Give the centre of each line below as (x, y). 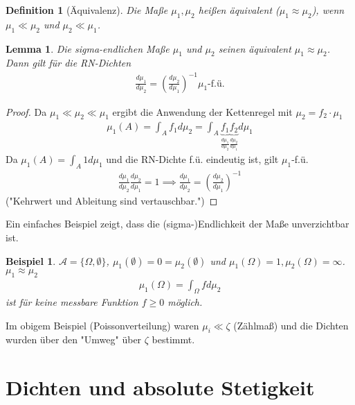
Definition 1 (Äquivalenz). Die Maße (87, 10)
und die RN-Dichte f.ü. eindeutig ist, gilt (192, 159)
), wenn (328, 10)
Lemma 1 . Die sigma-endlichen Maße (88, 48)
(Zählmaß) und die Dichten (291, 325)
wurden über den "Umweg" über (74, 339)
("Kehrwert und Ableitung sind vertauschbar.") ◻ (112, 200)
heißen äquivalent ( (239, 10)
